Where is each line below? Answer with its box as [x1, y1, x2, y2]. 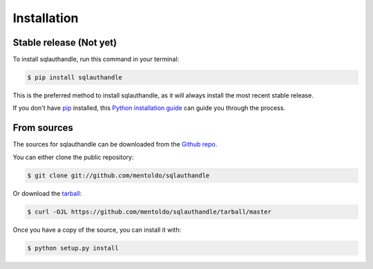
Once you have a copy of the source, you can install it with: [12, 225, 182, 234]
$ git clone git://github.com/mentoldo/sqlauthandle [27, 171, 210, 179]
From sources [12, 122, 74, 134]
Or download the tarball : [12, 189, 82, 197]
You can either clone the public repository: [12, 153, 134, 161]
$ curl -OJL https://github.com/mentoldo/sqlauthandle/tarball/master [27, 207, 272, 216]
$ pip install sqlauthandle [27, 73, 122, 82]
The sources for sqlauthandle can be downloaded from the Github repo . [12, 140, 218, 149]
